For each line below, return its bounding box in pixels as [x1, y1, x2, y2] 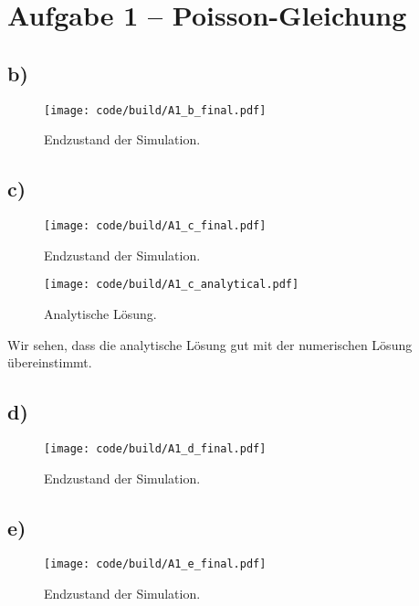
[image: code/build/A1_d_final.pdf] [44, 441, 267, 455]
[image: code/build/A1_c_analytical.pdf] [44, 278, 299, 292]
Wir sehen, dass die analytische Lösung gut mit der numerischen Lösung [7, 335, 413, 354]
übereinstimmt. [7, 353, 92, 372]
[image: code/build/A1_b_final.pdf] [44, 103, 267, 117]
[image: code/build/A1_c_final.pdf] [44, 219, 267, 233]
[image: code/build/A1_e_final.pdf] [44, 558, 267, 571]
